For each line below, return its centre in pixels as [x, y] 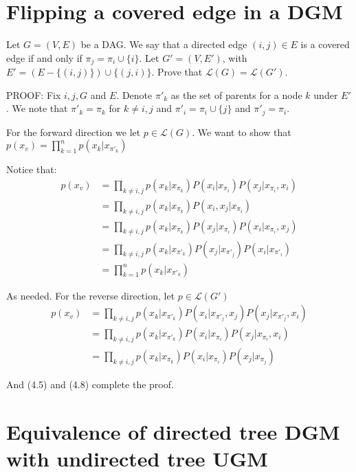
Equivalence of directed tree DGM [173, 431]
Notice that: [32, 169]
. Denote [134, 94]
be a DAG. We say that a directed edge [164, 44]
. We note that [37, 108]
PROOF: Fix [34, 94]
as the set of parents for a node [236, 94]
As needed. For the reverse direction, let [91, 295]
